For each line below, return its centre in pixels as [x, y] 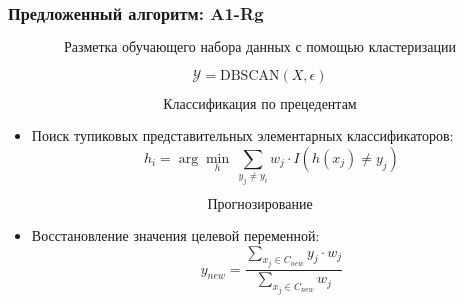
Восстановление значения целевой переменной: [175, 235]
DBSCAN [249, 76]
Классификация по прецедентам [260, 105]
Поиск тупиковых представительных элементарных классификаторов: [242, 135]
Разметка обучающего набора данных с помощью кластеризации [260, 48]
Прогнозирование [260, 205]
